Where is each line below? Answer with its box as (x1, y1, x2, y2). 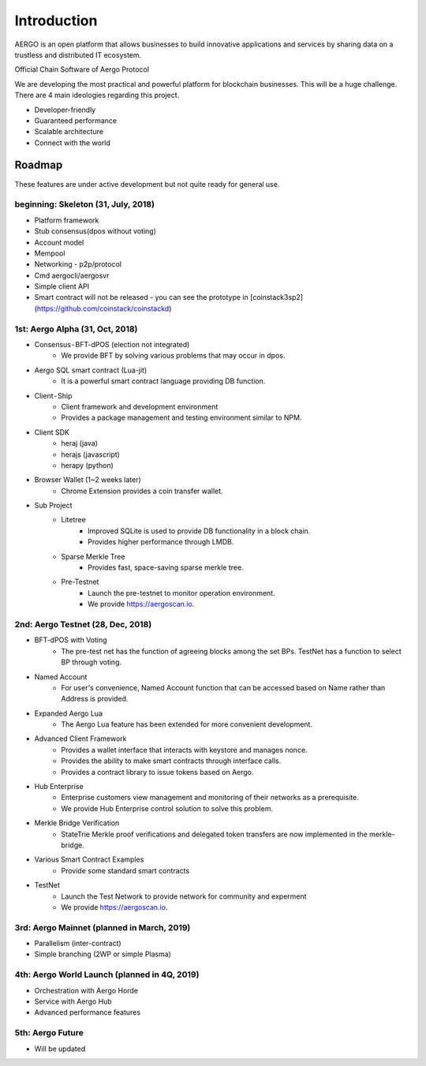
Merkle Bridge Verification (34, 818, 120, 828)
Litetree (61, 515, 86, 525)
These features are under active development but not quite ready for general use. (14, 179, 280, 189)
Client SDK (34, 427, 70, 437)
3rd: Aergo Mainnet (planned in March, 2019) (14, 922, 191, 933)
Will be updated (34, 1044, 86, 1053)
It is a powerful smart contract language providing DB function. (61, 376, 266, 386)
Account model (34, 238, 84, 247)
